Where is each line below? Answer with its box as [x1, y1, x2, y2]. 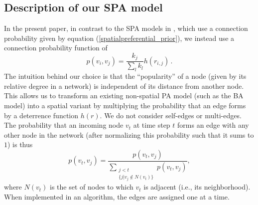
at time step [133, 120, 170, 130]
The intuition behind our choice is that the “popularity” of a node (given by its [4, 71, 247, 81]
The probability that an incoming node [4, 120, 124, 130]
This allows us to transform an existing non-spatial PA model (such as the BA [4, 90, 244, 101]
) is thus [7, 139, 33, 150]
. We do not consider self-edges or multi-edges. [100, 110, 242, 120]
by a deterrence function [4, 110, 79, 120]
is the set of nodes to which [49, 182, 133, 192]
